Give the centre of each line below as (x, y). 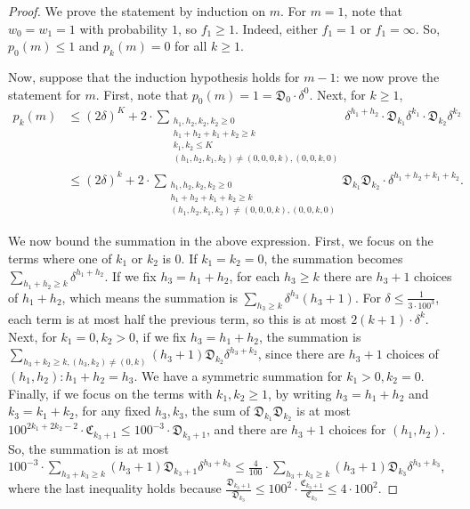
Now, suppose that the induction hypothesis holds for (154, 76)
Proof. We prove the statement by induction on (137, 11)
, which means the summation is (150, 297)
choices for (357, 429)
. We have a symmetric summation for (238, 376)
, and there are (247, 429)
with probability (124, 28)
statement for (45, 94)
